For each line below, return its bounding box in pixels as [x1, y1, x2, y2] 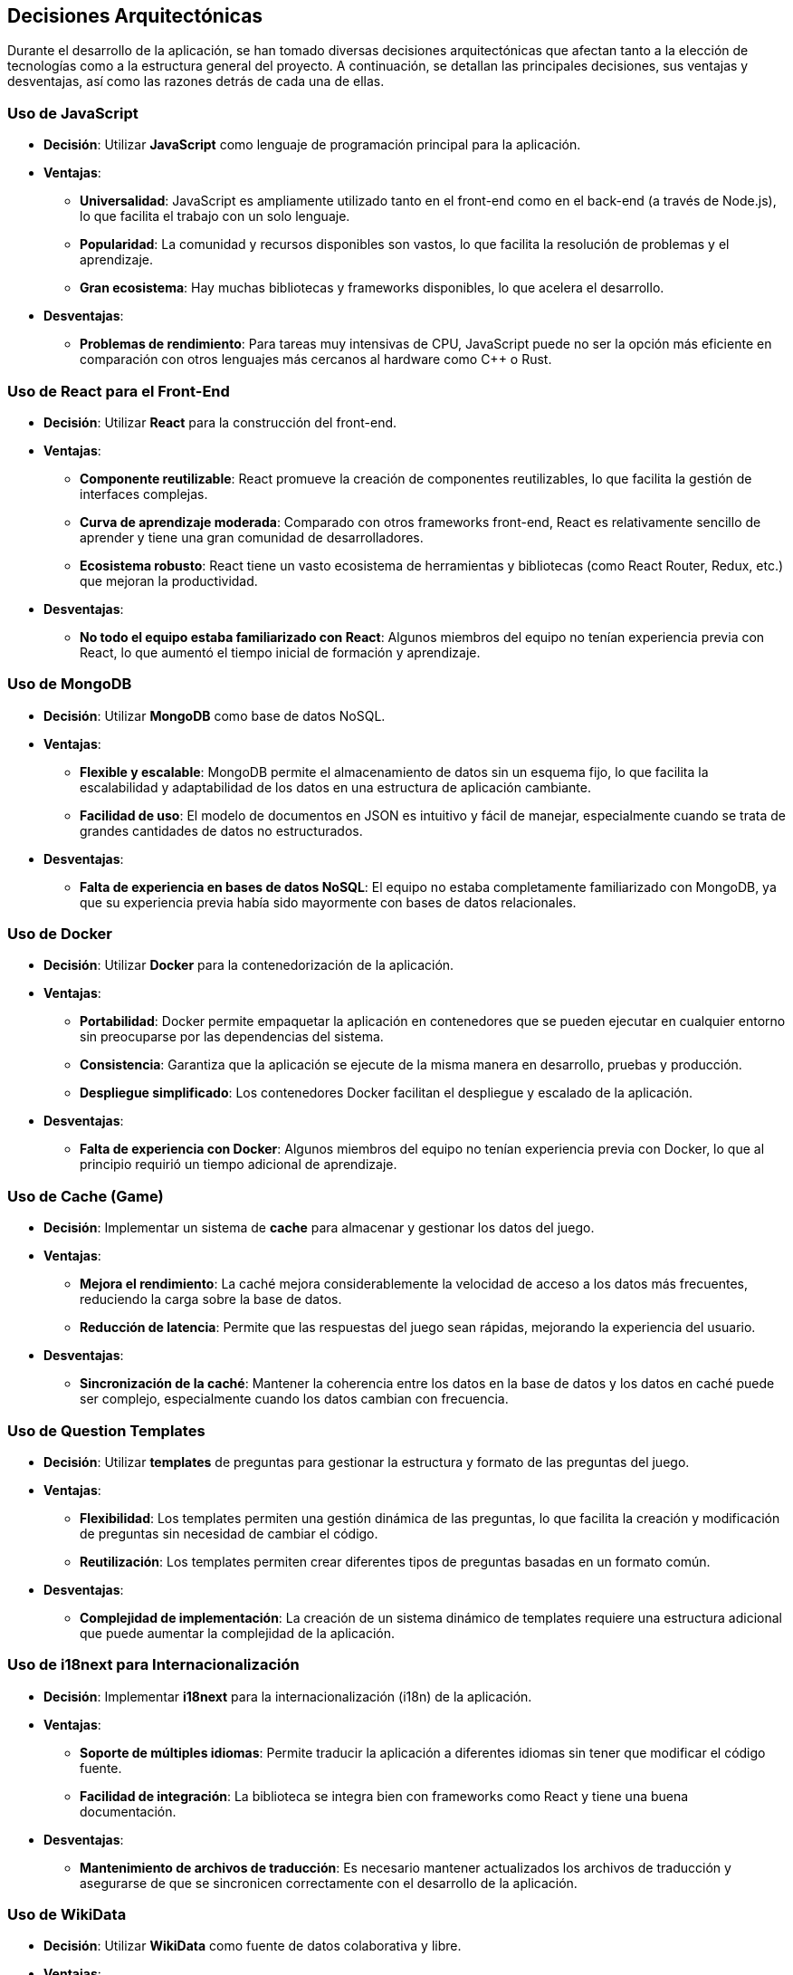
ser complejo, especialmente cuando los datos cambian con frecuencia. [80, 1391, 509, 1407]
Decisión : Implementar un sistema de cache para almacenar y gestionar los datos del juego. [43, 1220, 595, 1236]
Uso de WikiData [7, 1905, 127, 1924]
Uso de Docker [7, 925, 112, 944]
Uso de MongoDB [7, 675, 132, 694]
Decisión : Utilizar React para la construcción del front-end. [43, 414, 397, 430]
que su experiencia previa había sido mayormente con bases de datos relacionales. [80, 894, 577, 910]
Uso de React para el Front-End [7, 381, 230, 400]
